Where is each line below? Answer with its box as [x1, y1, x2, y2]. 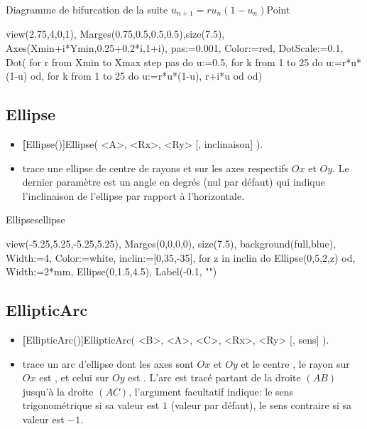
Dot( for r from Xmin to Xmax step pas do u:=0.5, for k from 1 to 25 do [6, 54, 323, 69]
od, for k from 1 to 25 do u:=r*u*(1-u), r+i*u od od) [30, 68, 263, 83]
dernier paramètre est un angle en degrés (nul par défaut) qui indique [22, 174, 325, 189]
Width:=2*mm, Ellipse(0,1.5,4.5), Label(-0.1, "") [6, 264, 217, 279]
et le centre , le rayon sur [241, 356, 350, 371]
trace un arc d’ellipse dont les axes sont [22, 356, 194, 371]
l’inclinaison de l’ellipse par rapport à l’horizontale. [22, 188, 245, 203]
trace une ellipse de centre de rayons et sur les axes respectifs [22, 160, 289, 175]
